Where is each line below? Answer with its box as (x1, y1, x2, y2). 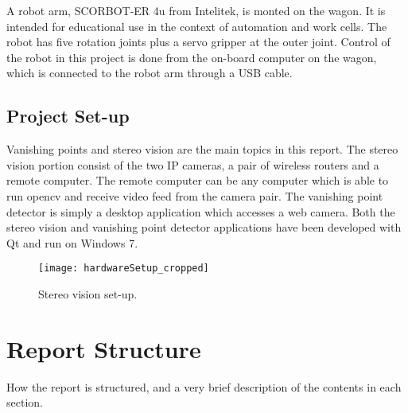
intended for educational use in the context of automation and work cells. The (6, 18, 387, 34)
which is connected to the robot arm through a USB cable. (6, 64, 293, 81)
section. (6, 394, 43, 411)
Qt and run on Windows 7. (6, 234, 138, 251)
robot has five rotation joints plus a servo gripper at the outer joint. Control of (6, 33, 391, 50)
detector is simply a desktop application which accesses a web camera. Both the (6, 203, 395, 220)
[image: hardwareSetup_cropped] (38, 263, 209, 275)
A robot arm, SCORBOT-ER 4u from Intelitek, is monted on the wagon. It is (6, 2, 386, 18)
